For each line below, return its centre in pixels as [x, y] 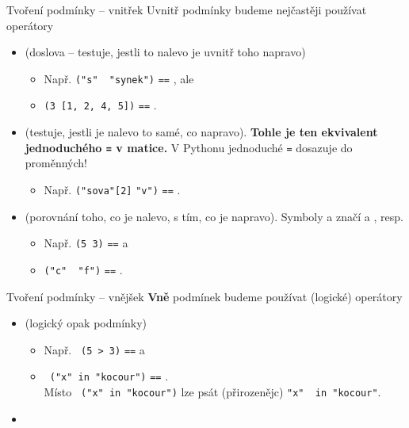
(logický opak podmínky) [86, 323]
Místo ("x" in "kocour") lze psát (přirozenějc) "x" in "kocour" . [212, 392]
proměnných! [56, 163]
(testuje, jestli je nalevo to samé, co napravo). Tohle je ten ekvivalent [201, 132]
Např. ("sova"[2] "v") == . [112, 189]
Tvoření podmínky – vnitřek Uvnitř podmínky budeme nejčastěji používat [187, 10]
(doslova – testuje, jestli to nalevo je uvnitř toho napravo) [165, 52]
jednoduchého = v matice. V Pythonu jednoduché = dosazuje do [189, 147]
